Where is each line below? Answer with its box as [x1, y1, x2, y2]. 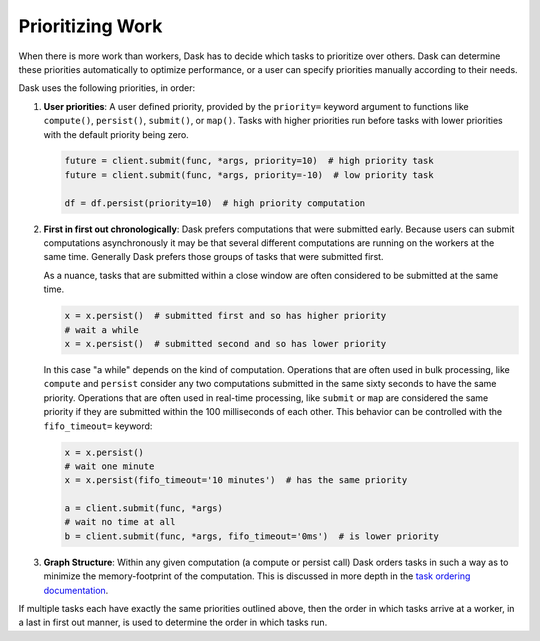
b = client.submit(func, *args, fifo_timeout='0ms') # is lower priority [64, 530, 440, 542]
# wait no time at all [64, 516, 176, 528]
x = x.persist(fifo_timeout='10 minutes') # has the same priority [64, 475, 408, 486]
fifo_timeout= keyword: [43, 420, 153, 432]
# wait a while [64, 324, 139, 335]
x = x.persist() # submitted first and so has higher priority [64, 310, 387, 322]
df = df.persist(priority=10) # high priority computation [64, 197, 366, 209]
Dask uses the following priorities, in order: [18, 82, 195, 94]
